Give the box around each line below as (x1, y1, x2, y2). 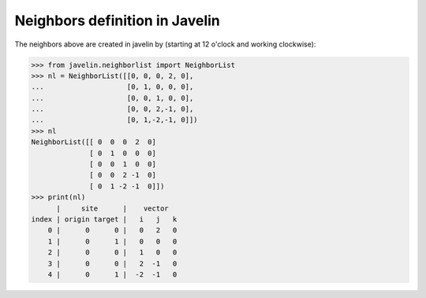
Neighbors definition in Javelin (14, 12, 221, 29)
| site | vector (56, 203, 169, 213)
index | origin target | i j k (31, 215, 177, 224)
